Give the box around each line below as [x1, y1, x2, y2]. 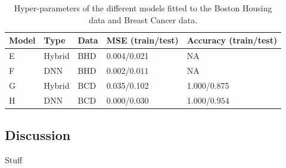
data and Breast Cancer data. [89, 13, 198, 26]
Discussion [5, 126, 71, 144]
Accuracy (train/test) [186, 34, 278, 46]
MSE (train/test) [106, 34, 179, 46]
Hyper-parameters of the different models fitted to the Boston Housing [14, 2, 272, 14]
